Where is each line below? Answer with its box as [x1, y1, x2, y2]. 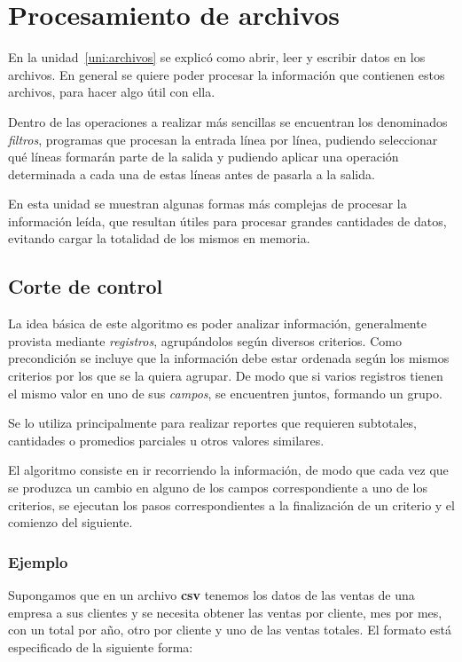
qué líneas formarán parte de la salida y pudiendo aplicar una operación [8, 147, 399, 166]
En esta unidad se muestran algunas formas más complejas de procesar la [8, 194, 407, 213]
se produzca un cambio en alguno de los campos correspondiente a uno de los [8, 478, 427, 497]
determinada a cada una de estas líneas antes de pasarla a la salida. [8, 164, 375, 183]
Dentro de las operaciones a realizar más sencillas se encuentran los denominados [8, 112, 448, 130]
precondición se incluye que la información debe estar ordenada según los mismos [8, 349, 450, 367]
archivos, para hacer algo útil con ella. [8, 83, 215, 101]
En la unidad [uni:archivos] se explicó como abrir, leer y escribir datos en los [8, 48, 426, 67]
